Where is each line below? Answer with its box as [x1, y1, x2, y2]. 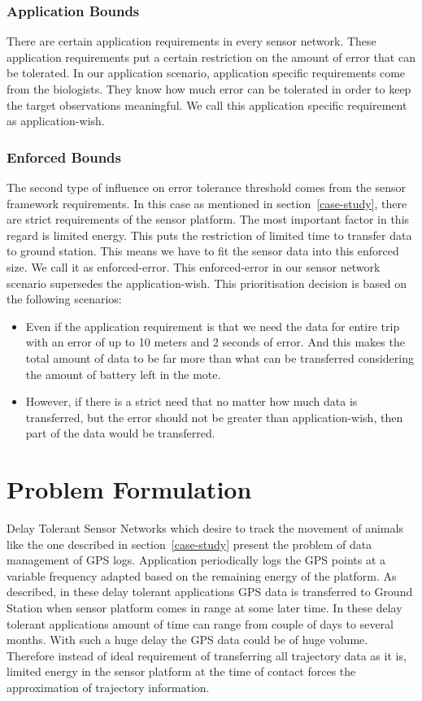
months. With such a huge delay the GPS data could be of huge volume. [7, 631, 368, 648]
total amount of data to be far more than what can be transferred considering [25, 349, 414, 366]
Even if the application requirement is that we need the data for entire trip [25, 317, 400, 334]
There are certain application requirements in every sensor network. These [7, 33, 376, 50]
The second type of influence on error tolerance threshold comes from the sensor [7, 179, 407, 195]
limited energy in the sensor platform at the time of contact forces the [7, 663, 356, 680]
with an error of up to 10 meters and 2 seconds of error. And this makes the [25, 333, 405, 350]
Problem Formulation [7, 472, 252, 506]
